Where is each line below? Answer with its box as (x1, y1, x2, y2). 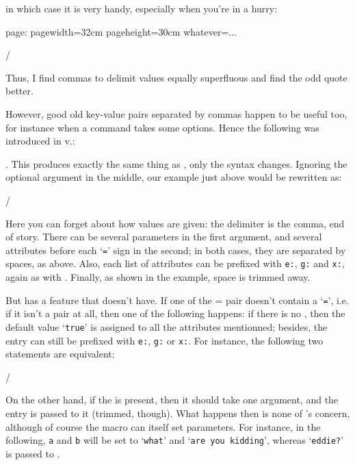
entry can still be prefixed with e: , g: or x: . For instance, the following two (5, 333, 324, 347)
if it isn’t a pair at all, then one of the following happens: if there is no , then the (5, 306, 345, 321)
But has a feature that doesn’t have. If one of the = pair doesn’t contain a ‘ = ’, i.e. (5, 292, 349, 307)
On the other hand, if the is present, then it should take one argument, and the (5, 392, 339, 407)
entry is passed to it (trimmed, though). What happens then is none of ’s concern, (5, 405, 350, 420)
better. (5, 84, 34, 98)
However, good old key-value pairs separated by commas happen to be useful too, (5, 106, 347, 121)
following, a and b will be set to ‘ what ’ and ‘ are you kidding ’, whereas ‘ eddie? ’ (5, 433, 344, 447)
